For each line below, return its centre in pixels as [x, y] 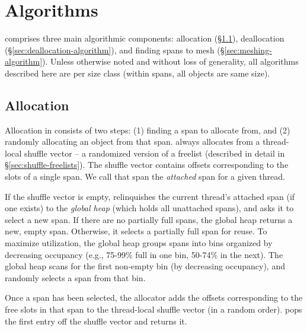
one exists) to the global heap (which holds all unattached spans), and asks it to [149, 208]
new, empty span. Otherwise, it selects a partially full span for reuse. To [136, 231]
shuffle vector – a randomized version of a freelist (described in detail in [155, 153]
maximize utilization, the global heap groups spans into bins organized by [139, 243]
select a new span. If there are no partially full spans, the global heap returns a [149, 219]
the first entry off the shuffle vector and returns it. [96, 321]
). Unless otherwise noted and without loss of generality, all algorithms [170, 61]
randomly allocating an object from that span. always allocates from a [132, 141]
